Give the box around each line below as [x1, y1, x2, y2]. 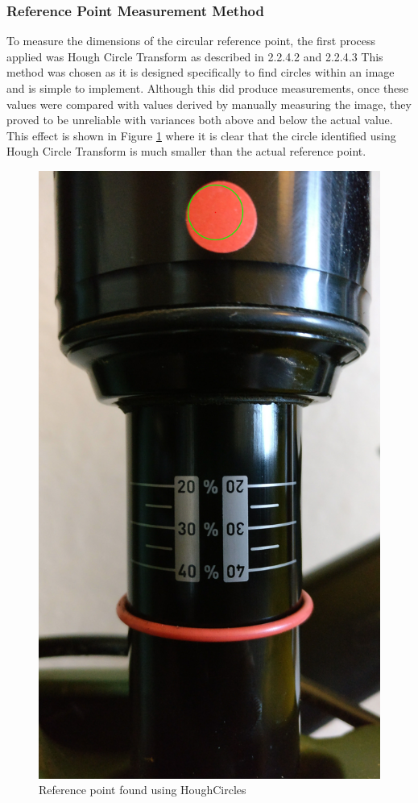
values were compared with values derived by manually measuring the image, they [6, 95, 412, 112]
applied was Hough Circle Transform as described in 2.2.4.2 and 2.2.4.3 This [6, 48, 383, 64]
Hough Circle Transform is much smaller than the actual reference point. [6, 143, 366, 160]
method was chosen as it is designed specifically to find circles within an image [6, 64, 395, 81]
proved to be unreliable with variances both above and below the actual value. [6, 111, 393, 128]
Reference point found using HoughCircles [39, 781, 246, 798]
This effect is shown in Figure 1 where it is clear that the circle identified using [6, 127, 396, 144]
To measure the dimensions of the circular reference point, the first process [6, 32, 376, 49]
